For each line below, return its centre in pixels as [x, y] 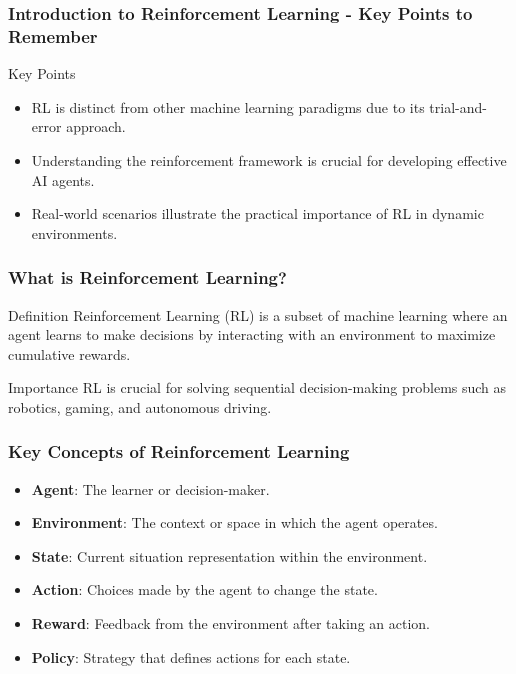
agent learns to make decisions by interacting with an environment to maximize [252, 334]
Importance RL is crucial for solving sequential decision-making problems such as [257, 387]
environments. [74, 232]
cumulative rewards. [69, 353]
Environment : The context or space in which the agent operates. [234, 522]
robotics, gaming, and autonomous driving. [140, 406]
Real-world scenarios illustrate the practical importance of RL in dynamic [257, 213]
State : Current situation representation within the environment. [229, 555]
